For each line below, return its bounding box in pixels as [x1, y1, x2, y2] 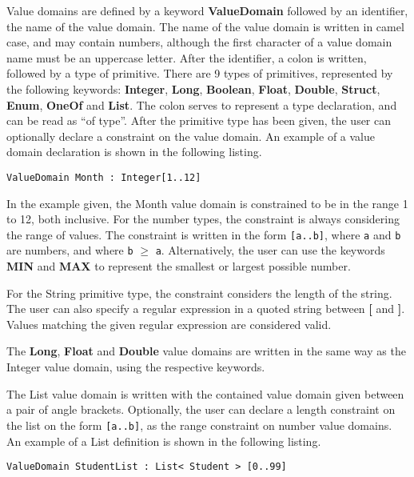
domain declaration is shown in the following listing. [6, 143, 262, 160]
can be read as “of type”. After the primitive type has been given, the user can [6, 112, 392, 129]
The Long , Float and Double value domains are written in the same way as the [6, 343, 406, 359]
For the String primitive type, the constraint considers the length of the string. [6, 284, 392, 301]
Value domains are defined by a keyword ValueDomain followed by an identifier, [6, 2, 408, 18]
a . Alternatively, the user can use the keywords [155, 242, 385, 259]
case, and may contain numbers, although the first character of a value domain [6, 34, 392, 50]
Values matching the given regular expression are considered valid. [6, 315, 332, 332]
